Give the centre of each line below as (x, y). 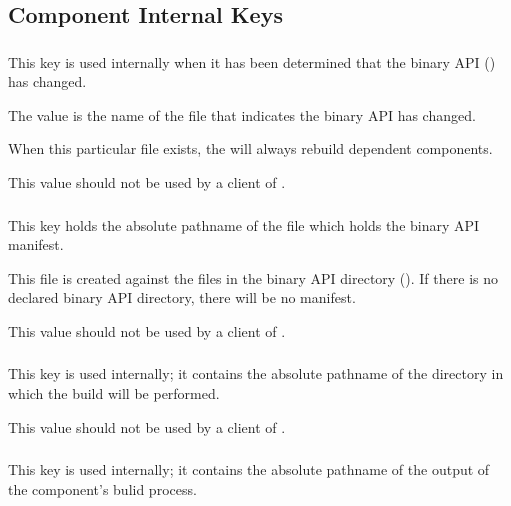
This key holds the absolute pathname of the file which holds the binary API (244, 224)
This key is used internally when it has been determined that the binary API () (252, 61)
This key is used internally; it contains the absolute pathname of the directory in (256, 373)
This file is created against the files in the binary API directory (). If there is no (253, 277)
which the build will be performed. (114, 393)
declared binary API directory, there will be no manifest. (182, 297)
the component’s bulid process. (102, 488)
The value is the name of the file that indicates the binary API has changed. (242, 114)
